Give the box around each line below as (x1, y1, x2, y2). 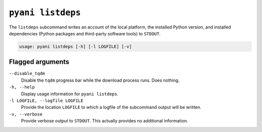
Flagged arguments (9, 58, 70, 66)
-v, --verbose (9, 111, 43, 117)
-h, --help (9, 85, 35, 90)
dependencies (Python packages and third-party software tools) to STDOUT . (9, 30, 161, 36)
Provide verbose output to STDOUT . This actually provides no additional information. (21, 118, 188, 124)
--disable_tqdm (9, 71, 46, 76)
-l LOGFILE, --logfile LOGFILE (9, 98, 83, 103)
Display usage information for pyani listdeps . (21, 91, 118, 97)
